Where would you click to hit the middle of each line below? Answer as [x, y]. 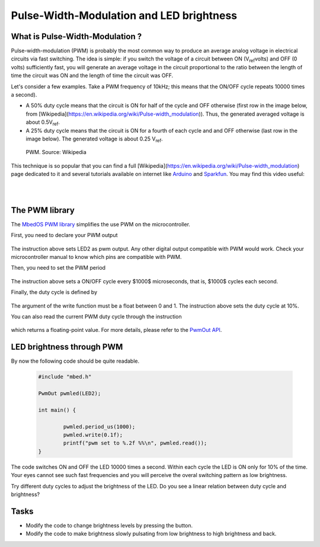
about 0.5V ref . [43, 123]
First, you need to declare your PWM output [64, 235]
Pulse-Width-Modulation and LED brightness [124, 15]
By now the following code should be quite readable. [75, 361]
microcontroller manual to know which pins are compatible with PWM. [96, 257]
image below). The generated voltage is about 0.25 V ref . [94, 139]
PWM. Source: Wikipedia [56, 152]
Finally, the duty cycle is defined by [54, 292]
